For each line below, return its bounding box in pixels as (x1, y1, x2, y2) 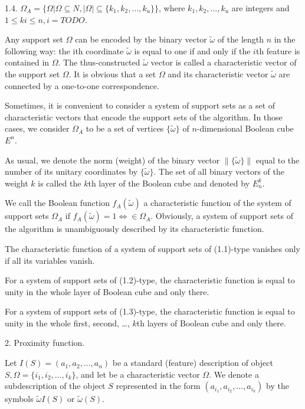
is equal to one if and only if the (134, 44, 251, 57)
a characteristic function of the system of (143, 197, 291, 209)
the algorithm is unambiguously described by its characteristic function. (5, 223, 264, 235)
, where (159, 2, 185, 14)
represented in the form (116, 379, 201, 392)
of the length (217, 33, 264, 45)
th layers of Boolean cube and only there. (136, 316, 286, 329)
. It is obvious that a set (68, 67, 156, 80)
